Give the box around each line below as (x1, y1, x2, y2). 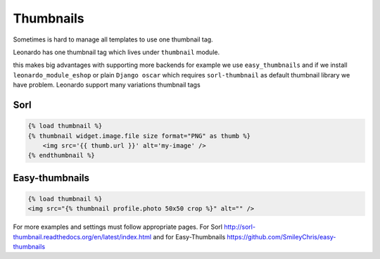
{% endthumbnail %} (27, 151, 95, 160)
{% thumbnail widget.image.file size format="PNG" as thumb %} (27, 132, 251, 140)
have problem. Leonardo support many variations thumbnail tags (13, 81, 201, 89)
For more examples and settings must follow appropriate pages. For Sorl (13, 222, 223, 232)
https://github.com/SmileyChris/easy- (227, 232, 336, 241)
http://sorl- (224, 222, 256, 232)
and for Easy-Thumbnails (152, 232, 226, 241)
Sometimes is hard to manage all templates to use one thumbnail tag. (13, 35, 214, 44)
